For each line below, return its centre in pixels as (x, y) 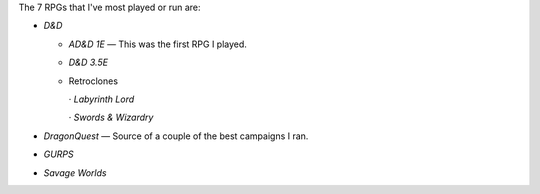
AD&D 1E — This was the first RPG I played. (157, 44)
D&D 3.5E (88, 62)
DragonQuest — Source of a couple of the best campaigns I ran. (176, 136)
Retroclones (93, 81)
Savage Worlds (75, 172)
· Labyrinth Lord (101, 99)
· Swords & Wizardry (111, 117)
